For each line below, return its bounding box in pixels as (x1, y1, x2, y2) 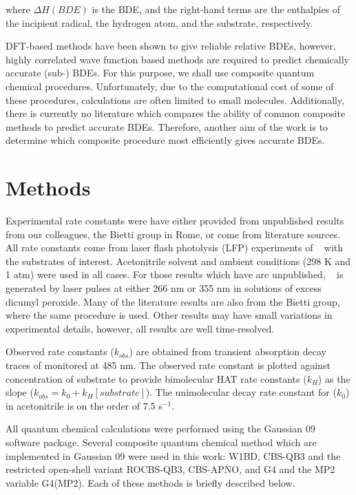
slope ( (6, 385, 34, 399)
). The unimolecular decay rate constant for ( (145, 385, 337, 399)
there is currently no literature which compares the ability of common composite (6, 106, 346, 120)
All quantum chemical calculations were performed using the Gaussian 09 (6, 421, 315, 436)
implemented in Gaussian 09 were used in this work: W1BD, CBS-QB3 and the (6, 448, 341, 463)
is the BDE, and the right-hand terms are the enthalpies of (92, 2, 341, 16)
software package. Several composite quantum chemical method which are (6, 434, 317, 449)
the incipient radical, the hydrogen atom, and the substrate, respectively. (6, 15, 313, 30)
